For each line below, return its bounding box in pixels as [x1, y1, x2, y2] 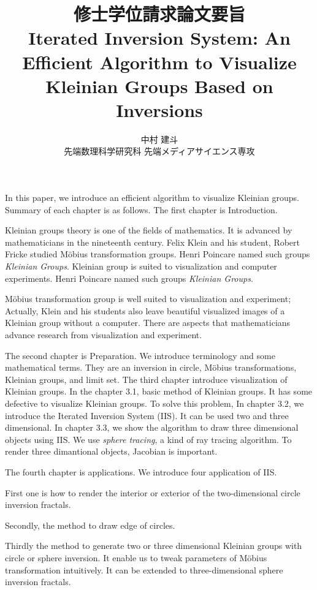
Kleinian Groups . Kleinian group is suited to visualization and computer [5, 260, 277, 273]
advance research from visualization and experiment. [5, 328, 202, 341]
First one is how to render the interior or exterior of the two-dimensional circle [5, 486, 300, 499]
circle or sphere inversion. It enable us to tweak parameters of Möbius [5, 551, 267, 564]
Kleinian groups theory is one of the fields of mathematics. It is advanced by [5, 224, 292, 236]
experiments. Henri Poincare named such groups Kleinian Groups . [5, 271, 253, 284]
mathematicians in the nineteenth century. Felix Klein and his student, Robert [5, 235, 300, 248]
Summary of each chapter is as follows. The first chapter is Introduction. [5, 203, 278, 216]
